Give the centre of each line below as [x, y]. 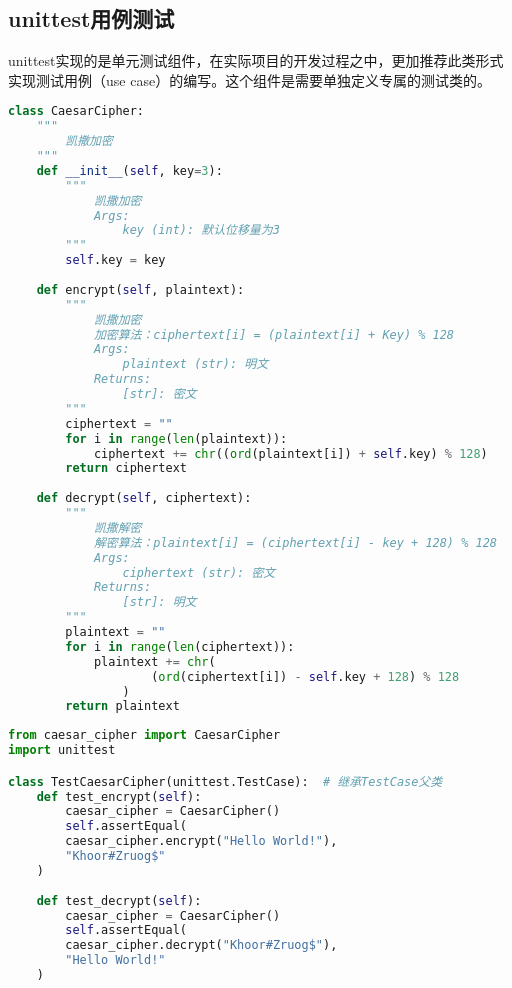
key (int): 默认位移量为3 [201, 230]
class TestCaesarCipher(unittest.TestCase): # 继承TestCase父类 [225, 781]
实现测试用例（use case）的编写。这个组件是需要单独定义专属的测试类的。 [250, 79]
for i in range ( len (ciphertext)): [180, 646]
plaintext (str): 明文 [195, 364]
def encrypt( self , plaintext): [140, 289]
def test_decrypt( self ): [119, 900]
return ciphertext [126, 468]
